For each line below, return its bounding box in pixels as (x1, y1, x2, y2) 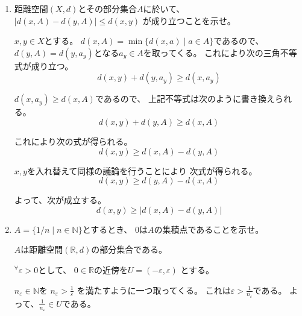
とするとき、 (82, 223, 133, 235)
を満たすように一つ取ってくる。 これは (77, 283, 231, 296)
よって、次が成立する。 (14, 194, 106, 206)
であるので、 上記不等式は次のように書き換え (95, 92, 275, 105)
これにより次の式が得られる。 (14, 134, 133, 147)
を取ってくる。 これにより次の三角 (143, 46, 280, 58)
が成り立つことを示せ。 (142, 14, 236, 27)
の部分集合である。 (91, 243, 168, 256)
